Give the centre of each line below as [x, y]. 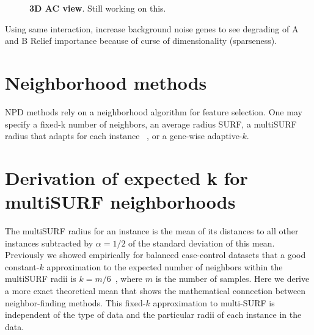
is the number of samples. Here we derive [232, 279]
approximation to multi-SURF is [214, 302]
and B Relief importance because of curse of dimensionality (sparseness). [141, 41]
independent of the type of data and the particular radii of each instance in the [153, 315]
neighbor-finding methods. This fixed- [75, 302]
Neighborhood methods [106, 82]
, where [129, 279]
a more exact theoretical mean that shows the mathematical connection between [155, 290]
